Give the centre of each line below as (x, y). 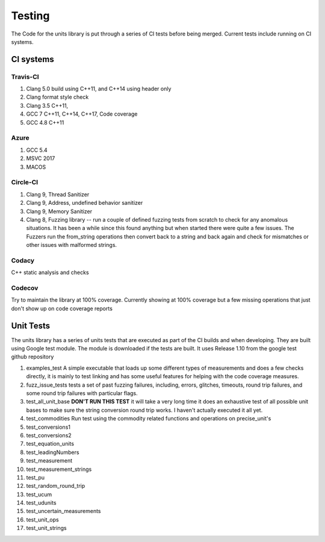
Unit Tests (31, 326)
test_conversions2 (49, 435)
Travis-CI (25, 76)
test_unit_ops (43, 519)
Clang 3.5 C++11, (47, 105)
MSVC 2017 (41, 158)
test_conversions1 (48, 427)
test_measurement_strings (59, 469)
